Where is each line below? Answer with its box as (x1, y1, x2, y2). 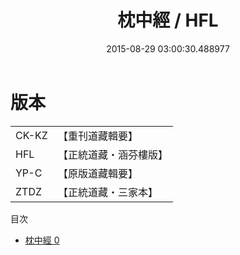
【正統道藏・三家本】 (57, 185, 158, 199)
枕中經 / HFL (117, 9, 219, 32)
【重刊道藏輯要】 (57, 129, 138, 143)
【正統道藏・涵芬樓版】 (57, 147, 168, 161)
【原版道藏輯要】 (57, 166, 138, 180)
